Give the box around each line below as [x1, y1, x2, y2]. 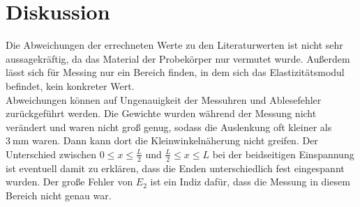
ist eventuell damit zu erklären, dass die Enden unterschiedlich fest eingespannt [6, 160, 345, 175]
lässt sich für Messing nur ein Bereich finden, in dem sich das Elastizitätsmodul [6, 65, 345, 79]
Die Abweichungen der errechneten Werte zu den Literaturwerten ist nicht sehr [6, 38, 343, 52]
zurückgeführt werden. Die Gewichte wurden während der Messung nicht [6, 106, 317, 121]
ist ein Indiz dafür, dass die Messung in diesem [150, 174, 350, 189]
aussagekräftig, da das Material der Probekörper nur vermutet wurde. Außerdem [6, 51, 350, 66]
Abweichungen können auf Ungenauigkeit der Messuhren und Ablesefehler [6, 92, 322, 107]
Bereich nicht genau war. [6, 187, 112, 202]
